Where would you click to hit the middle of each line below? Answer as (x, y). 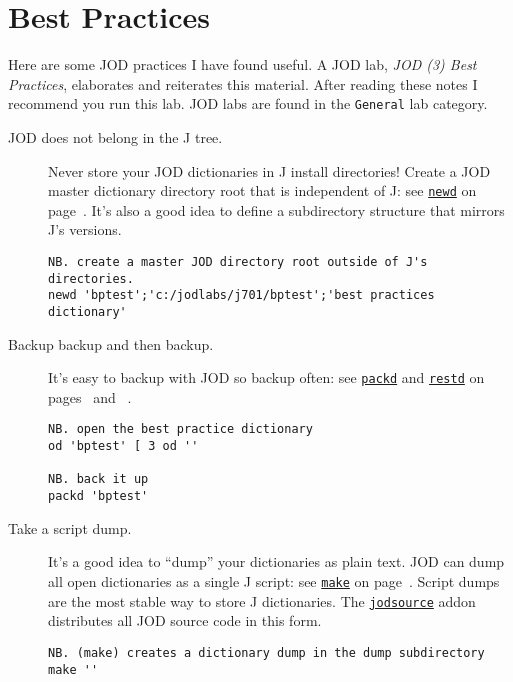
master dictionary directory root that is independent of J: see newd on (262, 190)
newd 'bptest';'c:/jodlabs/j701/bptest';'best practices (241, 295)
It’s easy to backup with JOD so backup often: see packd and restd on (266, 377)
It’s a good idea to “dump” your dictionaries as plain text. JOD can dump (276, 561)
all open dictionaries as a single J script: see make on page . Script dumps (274, 580)
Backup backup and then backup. (111, 343)
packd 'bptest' (98, 496)
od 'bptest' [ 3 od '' (123, 446)
